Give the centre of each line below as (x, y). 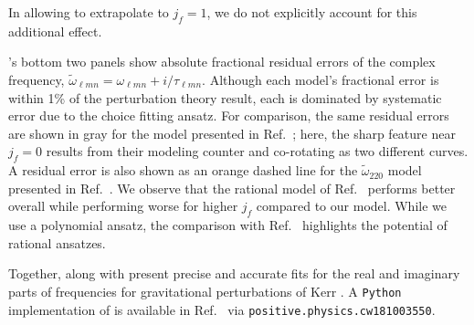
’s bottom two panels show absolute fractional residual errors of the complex (222, 62)
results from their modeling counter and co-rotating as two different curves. (257, 151)
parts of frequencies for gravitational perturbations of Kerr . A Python (205, 291)
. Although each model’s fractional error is (321, 79)
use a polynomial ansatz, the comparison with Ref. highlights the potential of (228, 225)
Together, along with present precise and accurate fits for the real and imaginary (234, 273)
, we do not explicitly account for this (312, 12)
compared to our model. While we (351, 206)
